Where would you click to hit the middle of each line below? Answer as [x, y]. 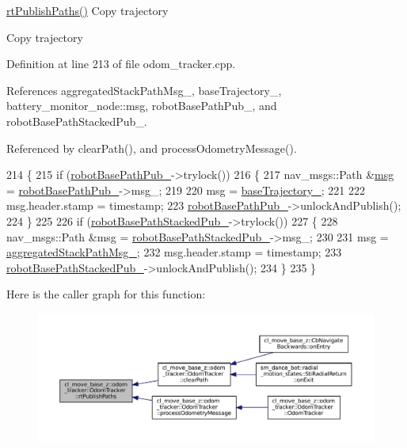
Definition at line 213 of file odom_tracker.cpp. [121, 64]
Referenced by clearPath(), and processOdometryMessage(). [152, 148]
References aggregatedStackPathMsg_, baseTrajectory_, [144, 90]
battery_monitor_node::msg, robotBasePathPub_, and [142, 106]
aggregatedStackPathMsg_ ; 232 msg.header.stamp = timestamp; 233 [174, 252]
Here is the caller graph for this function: [106, 294]
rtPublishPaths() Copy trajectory [87, 10]
